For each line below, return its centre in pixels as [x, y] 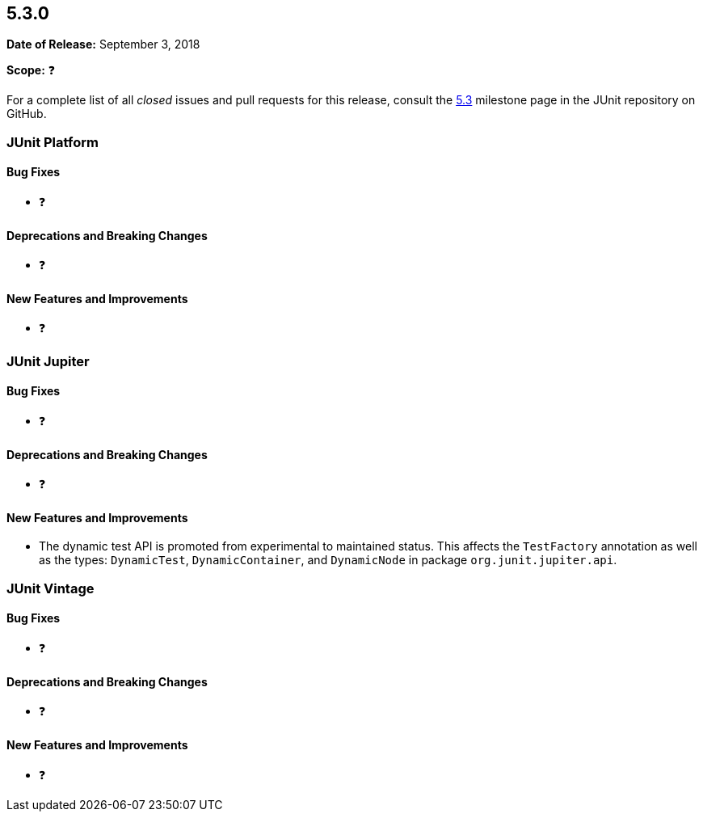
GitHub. [27, 114]
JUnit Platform [53, 142]
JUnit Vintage [51, 588]
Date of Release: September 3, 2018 [103, 44]
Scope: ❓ [31, 70]
